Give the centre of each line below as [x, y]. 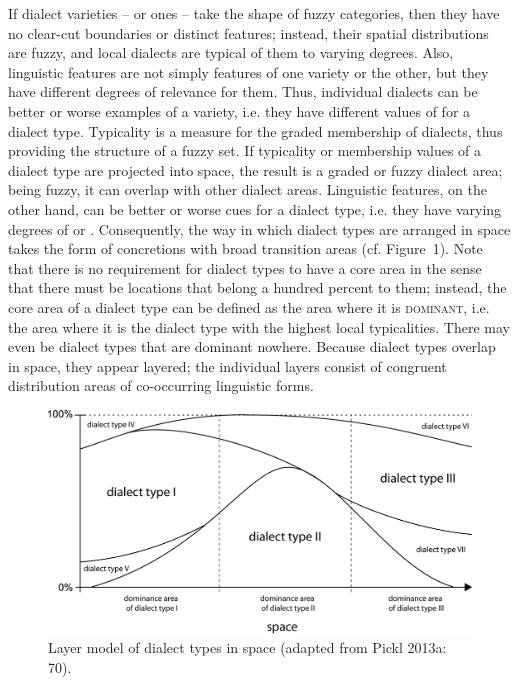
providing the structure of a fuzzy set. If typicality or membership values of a [245, 150]
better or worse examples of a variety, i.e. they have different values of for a [239, 110]
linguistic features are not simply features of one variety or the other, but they [248, 71]
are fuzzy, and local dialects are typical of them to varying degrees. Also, [231, 52]
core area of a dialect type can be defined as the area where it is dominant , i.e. [249, 306]
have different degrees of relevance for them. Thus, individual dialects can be [243, 91]
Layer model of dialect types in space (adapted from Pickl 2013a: [247, 647]
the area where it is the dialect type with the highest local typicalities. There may [259, 326]
